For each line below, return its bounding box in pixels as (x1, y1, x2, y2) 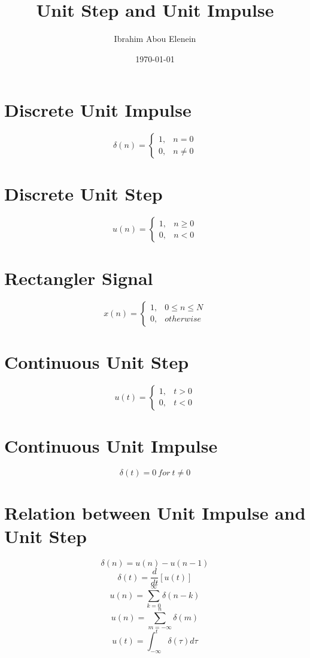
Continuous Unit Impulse (4, 433, 218, 457)
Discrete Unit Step (4, 181, 163, 206)
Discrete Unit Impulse (4, 98, 192, 122)
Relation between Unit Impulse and (4, 500, 306, 524)
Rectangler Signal (4, 265, 153, 290)
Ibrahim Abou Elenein (114, 32, 196, 45)
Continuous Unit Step (4, 349, 189, 374)
